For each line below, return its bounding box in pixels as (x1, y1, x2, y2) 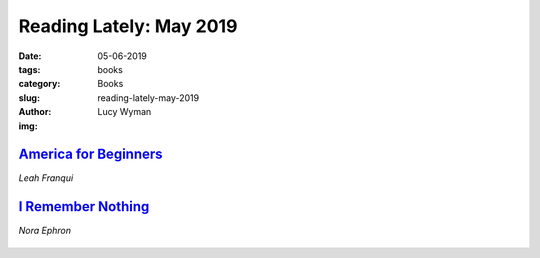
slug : (18, 91, 40, 104)
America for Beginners (18, 146, 164, 163)
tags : (18, 63, 41, 75)
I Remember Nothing (18, 198, 150, 215)
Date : (18, 50, 42, 62)
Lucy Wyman (97, 106, 152, 118)
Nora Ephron (18, 225, 72, 237)
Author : (18, 106, 52, 118)
